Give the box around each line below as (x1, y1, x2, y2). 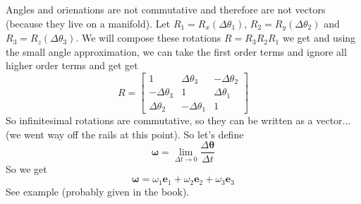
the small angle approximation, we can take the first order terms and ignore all (6, 44, 347, 59)
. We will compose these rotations (75, 30, 221, 45)
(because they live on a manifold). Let (6, 16, 171, 30)
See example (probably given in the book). (6, 184, 190, 198)
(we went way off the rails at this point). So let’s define (6, 126, 244, 141)
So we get (6, 161, 47, 176)
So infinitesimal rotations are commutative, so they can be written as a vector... (6, 113, 351, 128)
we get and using (282, 30, 356, 45)
